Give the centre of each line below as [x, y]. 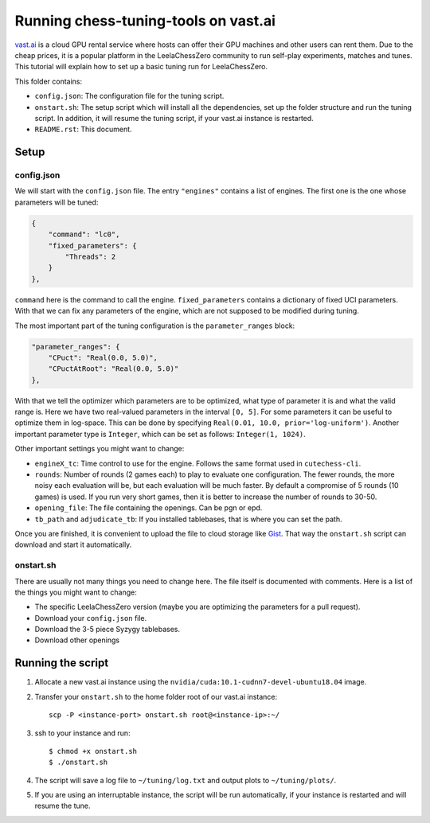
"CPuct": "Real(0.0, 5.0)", [103, 357]
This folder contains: [49, 81]
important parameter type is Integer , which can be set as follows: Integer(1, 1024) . [160, 434]
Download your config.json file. [91, 618]
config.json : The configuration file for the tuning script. [129, 96]
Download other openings [77, 640]
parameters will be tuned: [57, 202]
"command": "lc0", [84, 234]
